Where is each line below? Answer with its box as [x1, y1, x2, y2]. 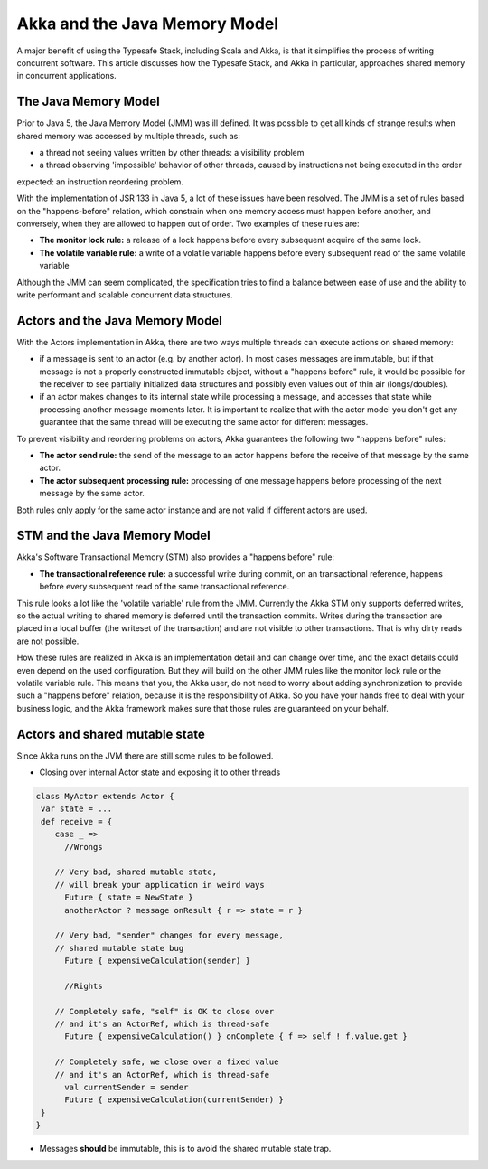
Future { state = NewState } [64, 892, 193, 903]
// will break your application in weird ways [54, 880, 266, 890]
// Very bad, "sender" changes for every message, [54, 930, 284, 940]
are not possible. [16, 636, 80, 646]
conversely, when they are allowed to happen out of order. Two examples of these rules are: [16, 218, 361, 229]
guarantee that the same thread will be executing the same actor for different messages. [39, 417, 369, 428]
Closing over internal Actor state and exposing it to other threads [39, 767, 281, 778]
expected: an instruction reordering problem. [16, 176, 184, 187]
